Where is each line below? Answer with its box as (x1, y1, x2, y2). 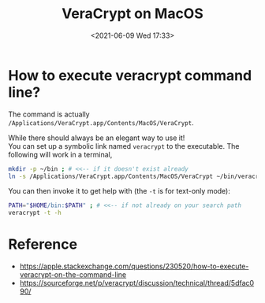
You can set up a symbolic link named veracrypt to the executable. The (8, 141, 240, 150)
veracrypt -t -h (8, 209, 62, 217)
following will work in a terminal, (8, 150, 113, 159)
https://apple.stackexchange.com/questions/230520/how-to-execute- (19, 261, 249, 272)
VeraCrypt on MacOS (62, 5, 203, 23)
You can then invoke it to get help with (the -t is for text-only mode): (8, 187, 231, 196)
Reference (8, 235, 77, 253)
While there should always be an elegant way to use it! (8, 133, 185, 142)
